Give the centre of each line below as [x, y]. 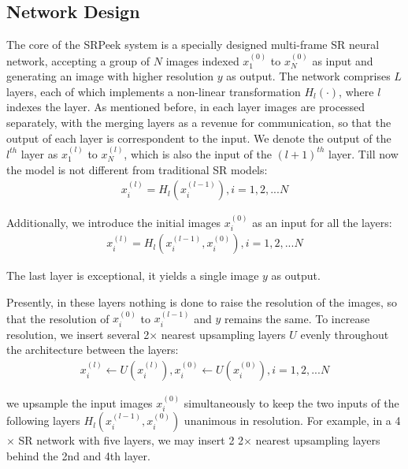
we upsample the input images [80, 402]
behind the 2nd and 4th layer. [78, 455]
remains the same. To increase [297, 318]
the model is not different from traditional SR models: [137, 169]
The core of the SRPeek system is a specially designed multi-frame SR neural [193, 45]
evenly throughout [345, 334]
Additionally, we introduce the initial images [113, 223]
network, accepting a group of [78, 60]
